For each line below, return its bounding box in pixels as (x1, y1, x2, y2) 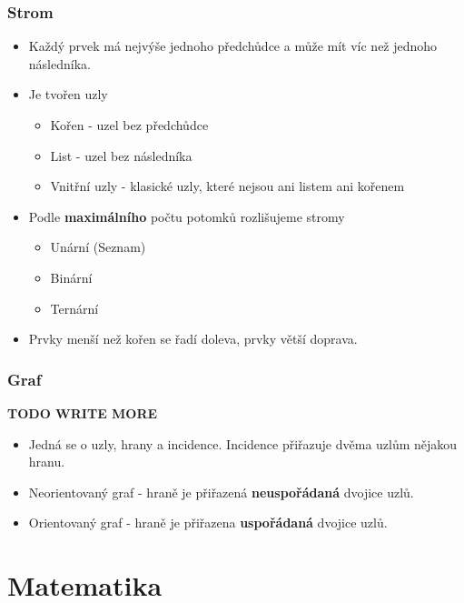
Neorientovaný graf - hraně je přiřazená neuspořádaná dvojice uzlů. (28, 482, 414, 501)
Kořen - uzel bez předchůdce (50, 116, 209, 134)
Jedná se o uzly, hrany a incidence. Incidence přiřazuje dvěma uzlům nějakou (28, 434, 458, 453)
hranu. (28, 452, 65, 471)
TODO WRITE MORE (7, 403, 158, 422)
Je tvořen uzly (28, 85, 108, 104)
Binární (50, 267, 93, 286)
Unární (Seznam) (50, 237, 146, 256)
